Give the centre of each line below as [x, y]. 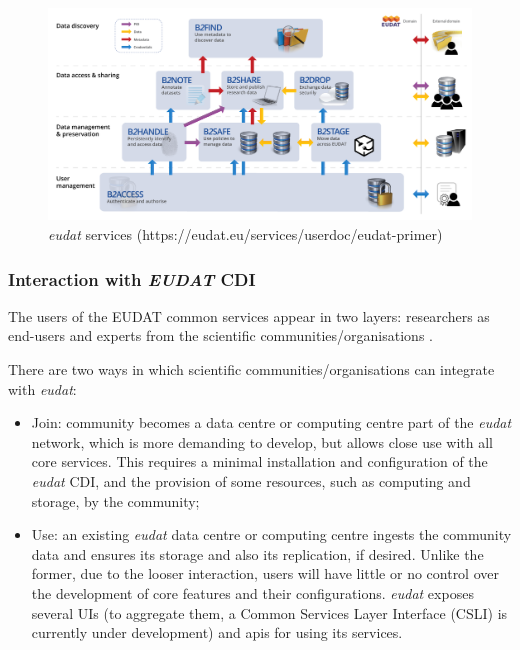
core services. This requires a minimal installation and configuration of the [259, 461]
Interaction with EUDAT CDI [132, 278]
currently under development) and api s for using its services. [217, 632]
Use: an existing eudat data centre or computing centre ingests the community [271, 534]
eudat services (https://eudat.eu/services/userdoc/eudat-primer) [245, 234]
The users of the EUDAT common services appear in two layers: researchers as [249, 315]
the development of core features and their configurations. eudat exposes [252, 592]
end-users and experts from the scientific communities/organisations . [220, 335]
